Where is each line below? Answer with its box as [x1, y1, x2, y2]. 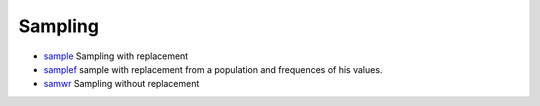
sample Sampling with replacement [43, 50, 189, 62]
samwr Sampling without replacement [43, 78, 200, 90]
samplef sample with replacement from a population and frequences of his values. [43, 63, 383, 75]
